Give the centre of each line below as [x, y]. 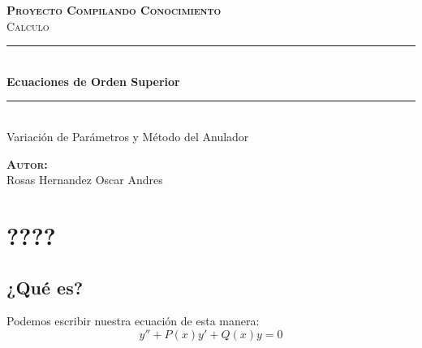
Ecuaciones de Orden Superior [93, 81]
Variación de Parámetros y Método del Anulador [128, 136]
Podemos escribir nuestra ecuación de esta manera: [133, 321]
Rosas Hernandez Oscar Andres [85, 180]
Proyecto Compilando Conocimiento [114, 10]
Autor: [27, 163]
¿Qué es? [45, 287]
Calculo [28, 26]
